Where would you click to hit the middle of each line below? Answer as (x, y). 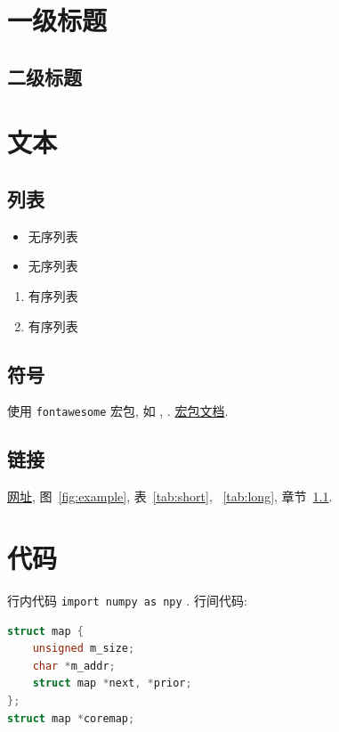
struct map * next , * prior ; (112, 683)
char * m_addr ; (74, 666)
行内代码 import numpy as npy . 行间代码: (127, 600)
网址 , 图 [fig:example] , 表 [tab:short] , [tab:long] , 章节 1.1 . (170, 496)
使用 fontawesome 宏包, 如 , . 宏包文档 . (118, 411)
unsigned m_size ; (84, 649)
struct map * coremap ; (71, 718)
